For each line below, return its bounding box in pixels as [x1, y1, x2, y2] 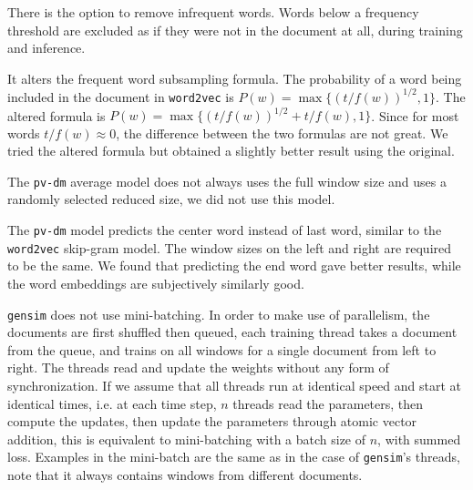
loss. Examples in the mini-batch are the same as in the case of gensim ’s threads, [7, 447, 460, 466]
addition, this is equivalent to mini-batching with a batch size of [7, 429, 366, 448]
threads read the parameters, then [232, 393, 424, 413]
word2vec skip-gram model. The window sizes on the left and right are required [7, 238, 452, 257]
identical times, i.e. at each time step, [7, 393, 217, 413]
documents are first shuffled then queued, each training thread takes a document [7, 322, 458, 342]
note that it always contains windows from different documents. [7, 465, 363, 485]
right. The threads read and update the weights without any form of [7, 358, 389, 377]
